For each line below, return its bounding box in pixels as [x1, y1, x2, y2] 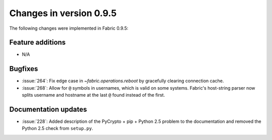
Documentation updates [9, 105, 88, 113]
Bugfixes [9, 64, 38, 73]
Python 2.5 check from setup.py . [22, 125, 93, 131]
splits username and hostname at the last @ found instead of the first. [22, 92, 165, 98]
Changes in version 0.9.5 [9, 8, 117, 19]
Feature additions [9, 38, 66, 47]
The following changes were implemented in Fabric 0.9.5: [9, 25, 128, 31]
